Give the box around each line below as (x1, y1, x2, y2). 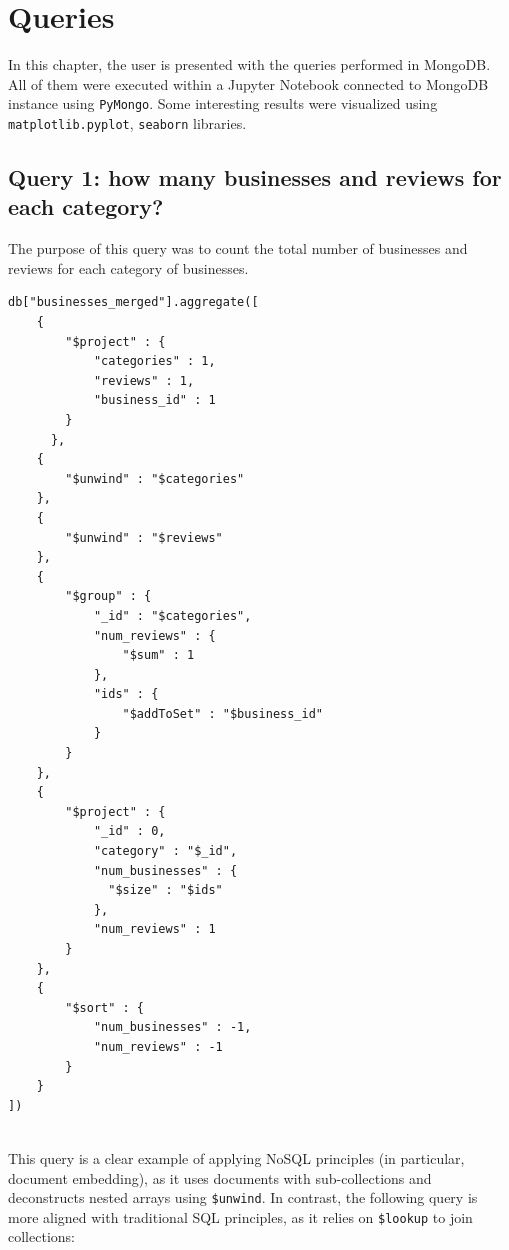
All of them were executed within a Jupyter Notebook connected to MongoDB (8, 73, 489, 94)
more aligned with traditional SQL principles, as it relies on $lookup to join (8, 1206, 473, 1227)
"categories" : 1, (93, 354, 216, 369)
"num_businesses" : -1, (93, 1020, 252, 1035)
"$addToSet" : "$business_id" (122, 706, 323, 721)
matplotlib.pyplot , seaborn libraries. (8, 112, 247, 133)
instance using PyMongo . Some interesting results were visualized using (8, 93, 438, 114)
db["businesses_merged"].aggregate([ (8, 295, 259, 310)
